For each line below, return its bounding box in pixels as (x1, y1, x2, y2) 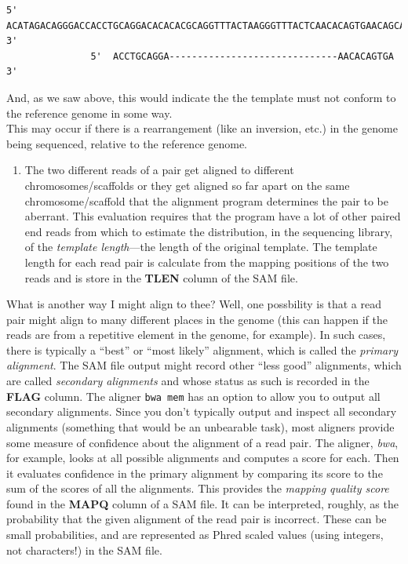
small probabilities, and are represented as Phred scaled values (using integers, (6, 526, 384, 543)
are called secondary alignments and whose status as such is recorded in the (6, 373, 370, 389)
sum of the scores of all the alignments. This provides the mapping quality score (6, 480, 389, 497)
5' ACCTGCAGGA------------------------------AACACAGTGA (90, 50, 394, 62)
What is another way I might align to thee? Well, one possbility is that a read (6, 296, 381, 312)
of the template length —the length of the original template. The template (24, 238, 377, 255)
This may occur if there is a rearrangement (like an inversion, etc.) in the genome (6, 120, 398, 136)
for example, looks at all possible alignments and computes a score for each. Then (6, 449, 399, 466)
